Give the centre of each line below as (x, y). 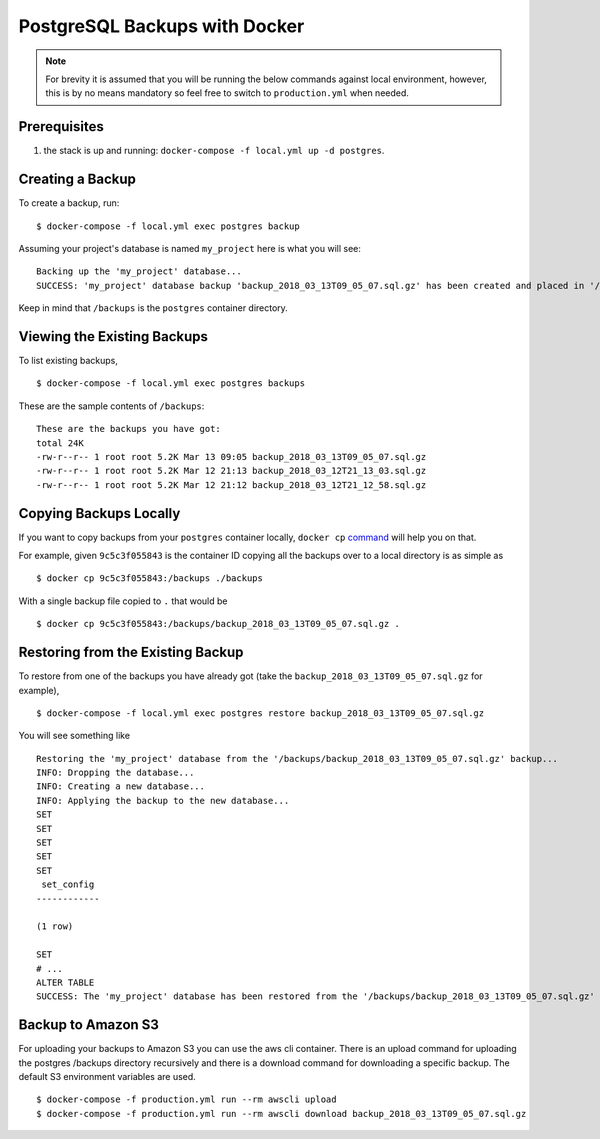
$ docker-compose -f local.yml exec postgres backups (170, 383)
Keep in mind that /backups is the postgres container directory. (153, 308)
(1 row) (55, 926)
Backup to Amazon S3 (89, 1025)
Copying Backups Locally (99, 513)
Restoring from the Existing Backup (131, 652)
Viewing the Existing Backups (113, 336)
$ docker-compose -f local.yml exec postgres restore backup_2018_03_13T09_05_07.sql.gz (260, 713)
